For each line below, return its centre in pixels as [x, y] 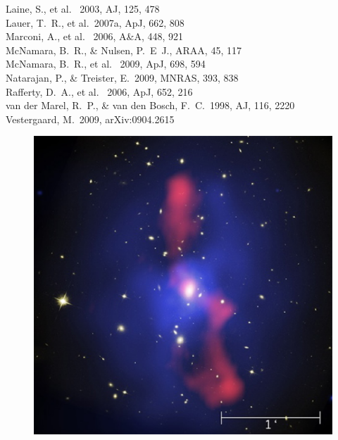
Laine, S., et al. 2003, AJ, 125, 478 [83, 8]
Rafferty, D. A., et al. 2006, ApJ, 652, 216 [99, 91]
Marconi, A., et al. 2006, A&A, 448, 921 [95, 36]
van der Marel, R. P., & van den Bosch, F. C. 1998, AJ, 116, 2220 [150, 105]
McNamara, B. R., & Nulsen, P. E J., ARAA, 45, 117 [124, 50]
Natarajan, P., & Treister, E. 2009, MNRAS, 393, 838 [122, 77]
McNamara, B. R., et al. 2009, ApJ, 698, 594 [106, 64]
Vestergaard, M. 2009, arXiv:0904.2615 [90, 119]
